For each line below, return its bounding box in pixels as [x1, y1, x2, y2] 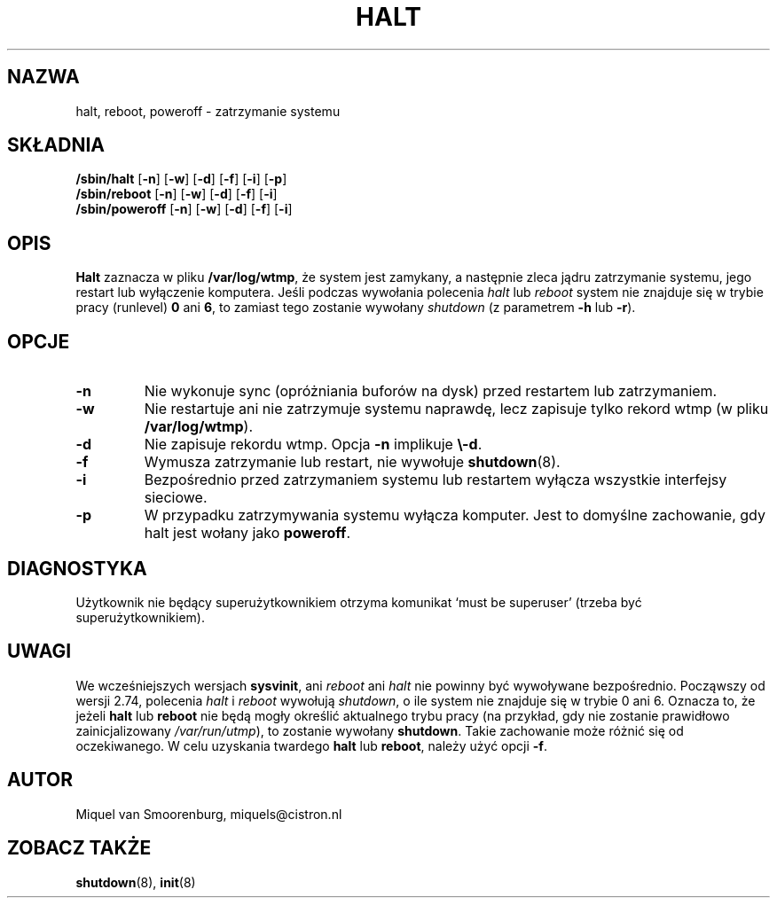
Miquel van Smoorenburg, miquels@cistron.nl [75, 806, 342, 822]
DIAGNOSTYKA [7, 557, 147, 580]
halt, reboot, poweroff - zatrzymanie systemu [75, 103, 341, 119]
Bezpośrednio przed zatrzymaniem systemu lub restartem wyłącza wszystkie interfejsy [144, 471, 727, 489]
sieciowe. [144, 488, 208, 507]
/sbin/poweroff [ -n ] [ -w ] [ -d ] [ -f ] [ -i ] [75, 201, 293, 217]
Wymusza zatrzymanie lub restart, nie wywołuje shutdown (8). [144, 453, 561, 472]
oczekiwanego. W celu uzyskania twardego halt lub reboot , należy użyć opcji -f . [75, 737, 547, 753]
